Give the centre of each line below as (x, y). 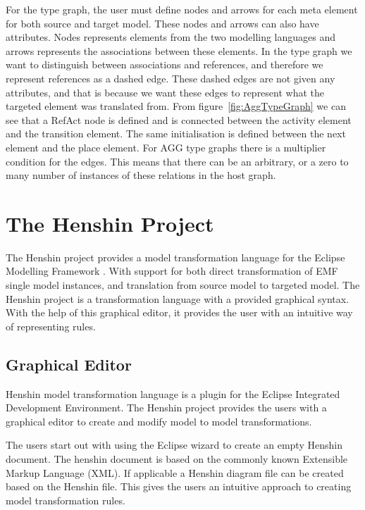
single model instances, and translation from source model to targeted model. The (183, 285)
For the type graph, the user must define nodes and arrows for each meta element (182, 9)
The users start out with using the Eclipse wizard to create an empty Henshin (174, 445)
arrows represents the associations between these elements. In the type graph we (179, 50)
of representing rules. (51, 326)
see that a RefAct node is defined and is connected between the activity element (179, 119)
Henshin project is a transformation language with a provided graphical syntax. (178, 298)
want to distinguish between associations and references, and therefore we (165, 64)
